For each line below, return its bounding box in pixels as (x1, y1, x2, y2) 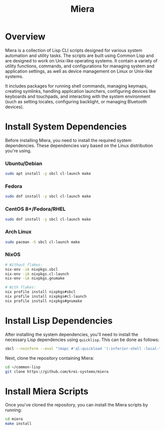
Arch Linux (5, 229, 32, 235)
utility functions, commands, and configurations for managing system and (5, 63, 155, 69)
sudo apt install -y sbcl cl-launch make (5, 171, 91, 176)
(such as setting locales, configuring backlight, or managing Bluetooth (5, 98, 147, 104)
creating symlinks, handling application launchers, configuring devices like (5, 88, 156, 94)
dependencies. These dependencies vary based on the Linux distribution (5, 143, 153, 148)
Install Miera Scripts (5, 386, 88, 397)
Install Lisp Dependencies (5, 315, 113, 326)
